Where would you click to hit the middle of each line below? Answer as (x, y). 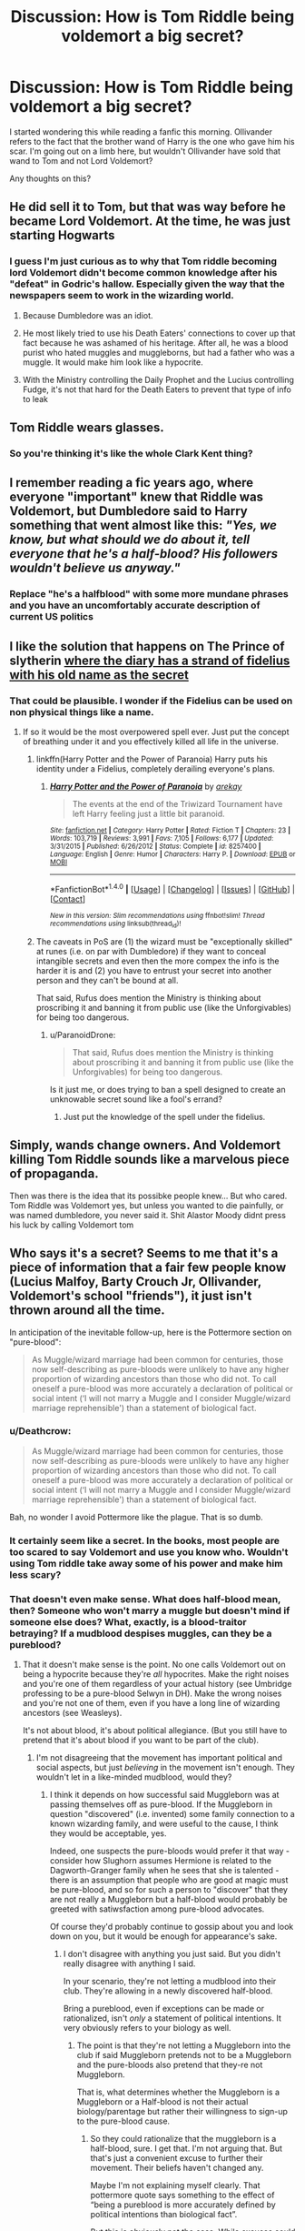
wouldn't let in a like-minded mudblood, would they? (134, 1777)
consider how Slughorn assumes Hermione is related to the (161, 1861)
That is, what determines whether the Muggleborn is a (178, 2092)
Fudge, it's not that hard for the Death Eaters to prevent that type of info (157, 389)
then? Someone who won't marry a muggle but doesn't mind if (150, 1610)
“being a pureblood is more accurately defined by (183, 2205)
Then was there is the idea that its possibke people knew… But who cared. (148, 1196)
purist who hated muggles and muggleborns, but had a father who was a (158, 352)
